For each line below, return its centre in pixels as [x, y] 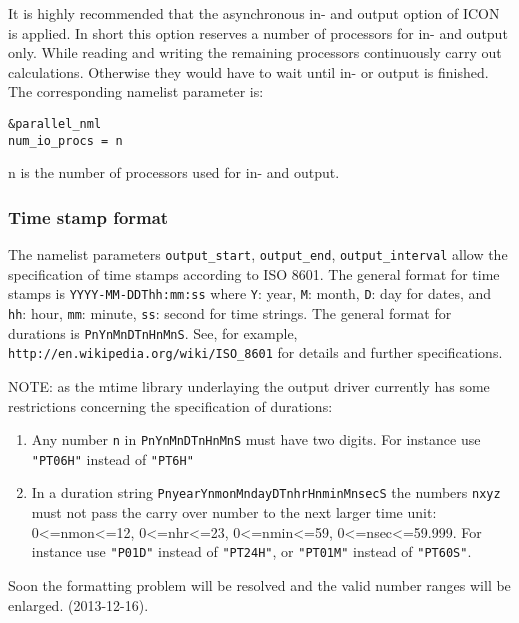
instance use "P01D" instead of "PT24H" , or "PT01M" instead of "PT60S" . [251, 551]
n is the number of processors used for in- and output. [174, 172]
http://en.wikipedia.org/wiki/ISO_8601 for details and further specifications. [255, 352]
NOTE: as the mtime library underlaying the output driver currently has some [249, 385]
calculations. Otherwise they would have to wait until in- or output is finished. [248, 71]
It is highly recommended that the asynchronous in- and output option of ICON [254, 13]
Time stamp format [88, 216]
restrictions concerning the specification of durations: [170, 405]
